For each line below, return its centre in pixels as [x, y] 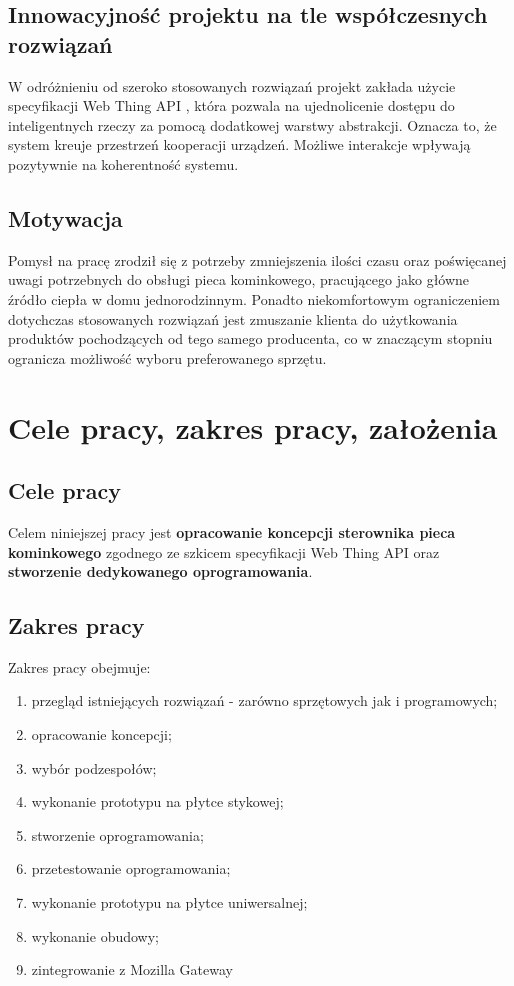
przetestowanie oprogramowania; [131, 868]
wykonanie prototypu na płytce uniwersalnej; [169, 902]
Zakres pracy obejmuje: [79, 666]
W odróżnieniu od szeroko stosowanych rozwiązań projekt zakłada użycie [232, 85]
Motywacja [65, 217]
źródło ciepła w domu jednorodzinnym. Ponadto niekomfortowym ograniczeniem [254, 298]
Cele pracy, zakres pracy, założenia [253, 426]
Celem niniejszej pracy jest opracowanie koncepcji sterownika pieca [232, 531]
